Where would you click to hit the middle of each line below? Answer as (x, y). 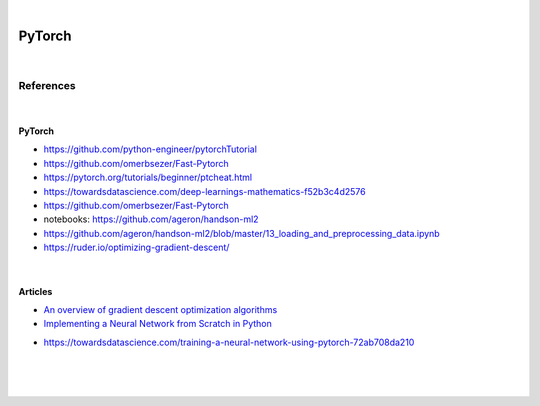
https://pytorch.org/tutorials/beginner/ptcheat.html (148, 177)
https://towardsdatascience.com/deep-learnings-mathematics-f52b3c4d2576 (204, 191)
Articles (35, 291)
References (47, 85)
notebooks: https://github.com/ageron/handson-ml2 (151, 219)
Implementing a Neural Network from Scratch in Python (157, 324)
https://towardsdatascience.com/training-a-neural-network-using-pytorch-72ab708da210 (229, 342)
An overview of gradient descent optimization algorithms (160, 309)
